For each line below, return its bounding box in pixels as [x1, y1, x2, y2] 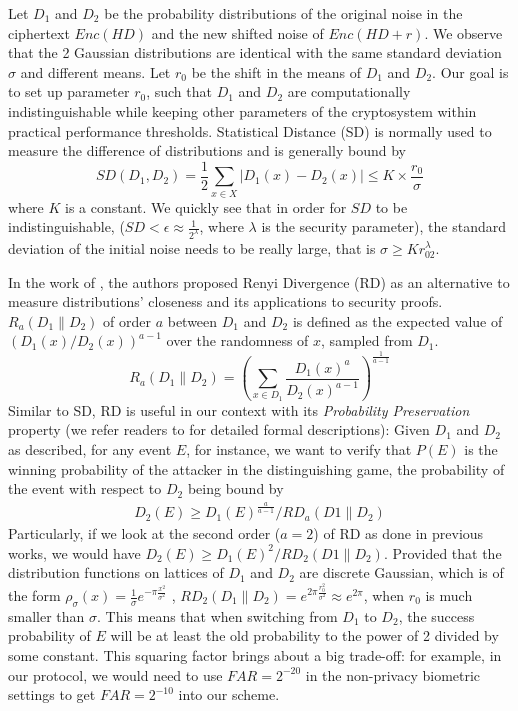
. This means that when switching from [97, 605, 338, 626]
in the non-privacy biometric [305, 664, 481, 685]
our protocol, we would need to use [8, 664, 223, 685]
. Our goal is [432, 61, 509, 82]
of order [103, 310, 151, 331]
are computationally [287, 81, 411, 102]
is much [425, 585, 473, 606]
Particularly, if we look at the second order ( [8, 523, 281, 544]
